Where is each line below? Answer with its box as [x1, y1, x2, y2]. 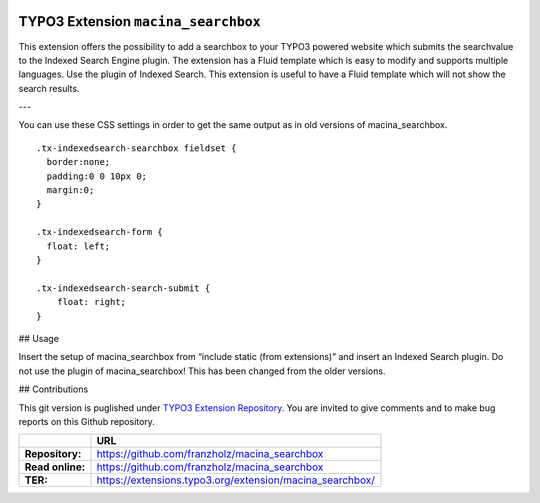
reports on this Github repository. [18, 415, 155, 427]
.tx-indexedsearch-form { [36, 226, 164, 238]
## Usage [18, 332, 60, 344]
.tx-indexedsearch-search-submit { [36, 282, 211, 294]
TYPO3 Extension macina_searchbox [18, 13, 261, 30]
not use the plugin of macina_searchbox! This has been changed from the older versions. [18, 365, 386, 377]
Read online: [24, 460, 86, 474]
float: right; [56, 296, 127, 308]
